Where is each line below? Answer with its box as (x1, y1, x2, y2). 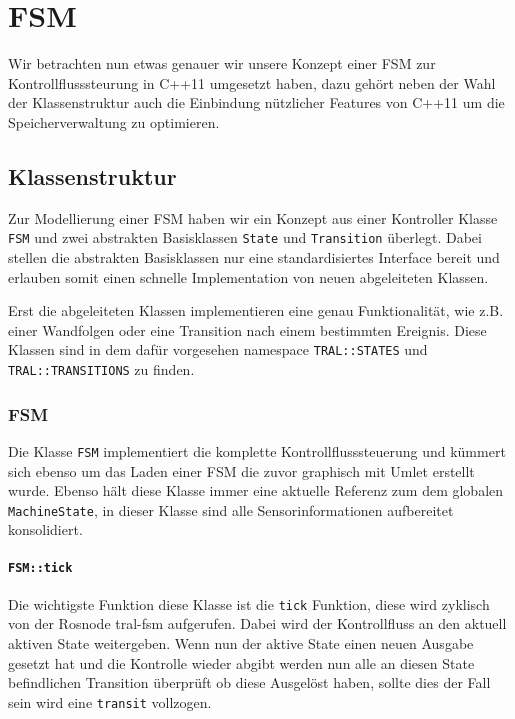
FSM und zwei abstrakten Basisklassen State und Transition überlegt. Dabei (8, 227, 482, 248)
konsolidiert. (8, 519, 83, 540)
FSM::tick (8, 560, 73, 575)
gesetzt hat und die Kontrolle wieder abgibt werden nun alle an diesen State (8, 652, 475, 673)
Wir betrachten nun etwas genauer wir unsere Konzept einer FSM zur (8, 53, 436, 74)
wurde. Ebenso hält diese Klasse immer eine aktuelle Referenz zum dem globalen (8, 480, 504, 501)
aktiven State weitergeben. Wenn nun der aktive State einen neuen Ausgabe (8, 633, 474, 654)
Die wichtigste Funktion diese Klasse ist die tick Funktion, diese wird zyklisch (8, 593, 490, 614)
